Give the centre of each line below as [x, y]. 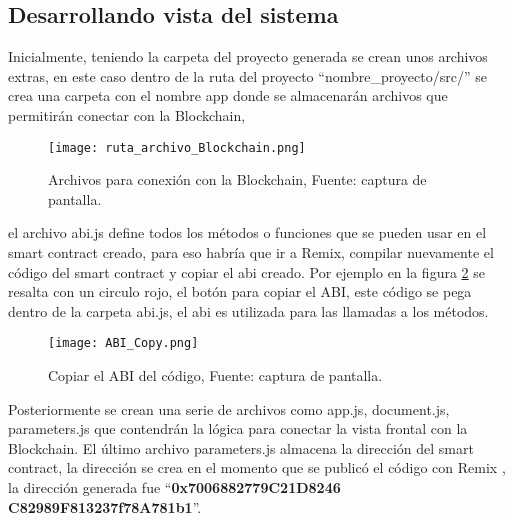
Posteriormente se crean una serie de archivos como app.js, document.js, [229, 408]
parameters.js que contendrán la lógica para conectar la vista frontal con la [238, 428]
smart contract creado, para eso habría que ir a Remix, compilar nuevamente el [251, 252]
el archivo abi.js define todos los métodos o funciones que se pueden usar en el [247, 232]
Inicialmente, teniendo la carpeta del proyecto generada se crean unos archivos [248, 56]
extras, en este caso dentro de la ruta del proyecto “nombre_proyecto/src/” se [247, 75]
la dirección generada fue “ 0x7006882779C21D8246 [174, 487]
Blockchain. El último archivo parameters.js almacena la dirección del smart [241, 447]
